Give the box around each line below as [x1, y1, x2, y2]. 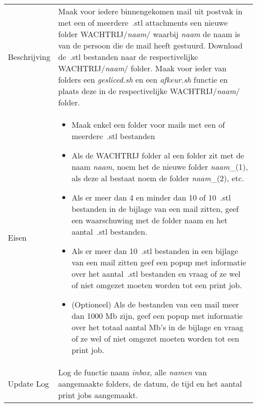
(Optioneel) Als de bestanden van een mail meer [71, 299, 239, 310]
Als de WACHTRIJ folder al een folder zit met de [71, 150, 244, 161]
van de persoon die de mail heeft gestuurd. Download [58, 40, 243, 51]
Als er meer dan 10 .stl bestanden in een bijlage [71, 245, 238, 256]
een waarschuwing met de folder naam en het [71, 214, 228, 226]
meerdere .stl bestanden [71, 130, 155, 142]
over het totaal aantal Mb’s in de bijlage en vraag [71, 321, 244, 333]
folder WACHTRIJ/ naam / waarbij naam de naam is [58, 28, 240, 40]
